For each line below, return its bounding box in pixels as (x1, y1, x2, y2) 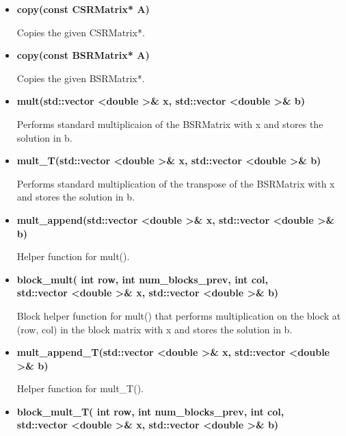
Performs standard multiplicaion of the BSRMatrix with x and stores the (16, 116, 323, 131)
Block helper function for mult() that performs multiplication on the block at (16, 308, 341, 322)
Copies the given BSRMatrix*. (16, 70, 145, 85)
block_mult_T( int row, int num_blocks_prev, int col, (16, 404, 284, 418)
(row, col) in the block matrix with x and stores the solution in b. (16, 322, 293, 336)
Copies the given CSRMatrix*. (16, 25, 145, 39)
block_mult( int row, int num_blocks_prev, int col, (16, 272, 268, 286)
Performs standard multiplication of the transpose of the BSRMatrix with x (16, 176, 335, 190)
